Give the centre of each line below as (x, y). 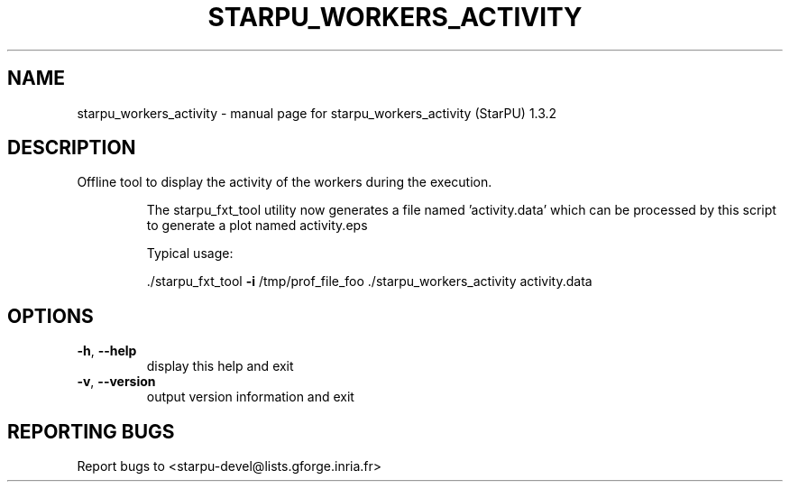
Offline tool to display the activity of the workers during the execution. (285, 182)
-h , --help (107, 351)
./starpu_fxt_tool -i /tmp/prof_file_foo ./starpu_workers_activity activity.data (369, 281)
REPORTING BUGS (91, 431)
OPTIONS (51, 316)
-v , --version (116, 382)
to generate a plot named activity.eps (257, 226)
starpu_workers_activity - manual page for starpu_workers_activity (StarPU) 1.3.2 (317, 113)
